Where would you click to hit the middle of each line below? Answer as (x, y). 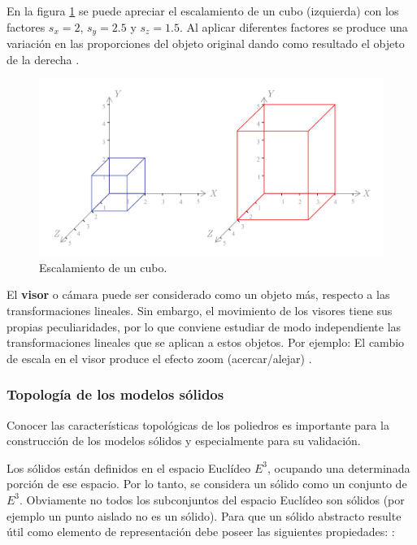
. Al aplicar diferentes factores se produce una (293, 26)
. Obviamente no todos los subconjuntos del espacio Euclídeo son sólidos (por (212, 499)
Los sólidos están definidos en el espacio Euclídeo (129, 467)
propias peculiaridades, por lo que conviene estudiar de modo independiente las (204, 326)
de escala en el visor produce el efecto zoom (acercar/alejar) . (159, 358)
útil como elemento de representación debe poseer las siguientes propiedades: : (201, 532)
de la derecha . (43, 59)
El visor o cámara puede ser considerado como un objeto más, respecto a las (198, 294)
